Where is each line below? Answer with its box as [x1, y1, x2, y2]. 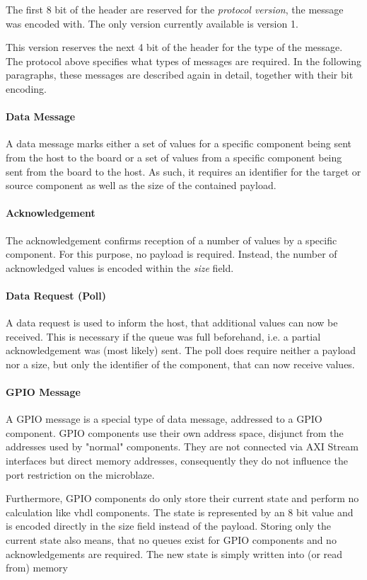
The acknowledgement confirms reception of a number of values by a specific [6, 232, 337, 247]
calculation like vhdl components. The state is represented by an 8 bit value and [6, 504, 354, 519]
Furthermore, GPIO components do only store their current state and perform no [6, 491, 359, 506]
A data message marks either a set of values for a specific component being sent [6, 136, 352, 151]
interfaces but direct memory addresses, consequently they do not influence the [6, 453, 348, 468]
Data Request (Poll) [6, 288, 106, 302]
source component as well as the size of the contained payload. [6, 178, 276, 193]
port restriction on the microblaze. [6, 467, 155, 482]
